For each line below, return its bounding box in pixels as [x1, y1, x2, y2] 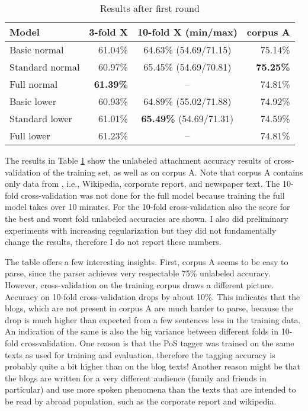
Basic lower [9, 94, 56, 108]
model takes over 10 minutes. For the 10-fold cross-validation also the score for [5, 200, 290, 213]
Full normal [9, 77, 58, 91]
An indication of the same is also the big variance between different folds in [5, 325, 278, 337]
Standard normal [9, 60, 80, 74]
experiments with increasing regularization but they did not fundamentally [5, 224, 277, 236]
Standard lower [9, 111, 72, 125]
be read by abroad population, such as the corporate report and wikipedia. [5, 394, 277, 407]
